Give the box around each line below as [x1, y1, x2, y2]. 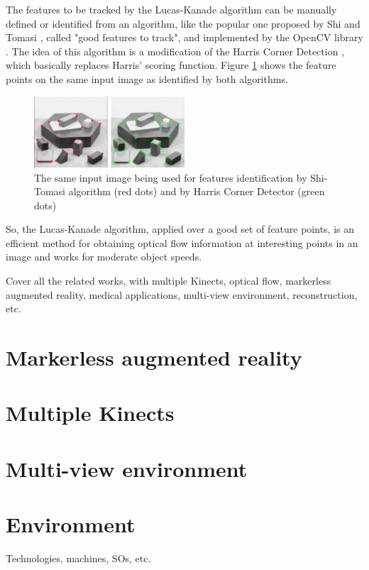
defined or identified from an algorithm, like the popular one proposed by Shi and [6, 16, 360, 31]
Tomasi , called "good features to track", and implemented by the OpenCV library [6, 30, 363, 45]
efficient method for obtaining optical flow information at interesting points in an [6, 235, 358, 250]
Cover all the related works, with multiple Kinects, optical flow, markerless [6, 273, 331, 288]
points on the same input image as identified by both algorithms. [6, 71, 288, 86]
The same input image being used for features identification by [34, 170, 307, 185]
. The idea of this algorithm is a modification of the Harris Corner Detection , [6, 43, 345, 58]
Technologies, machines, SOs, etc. [6, 551, 151, 566]
